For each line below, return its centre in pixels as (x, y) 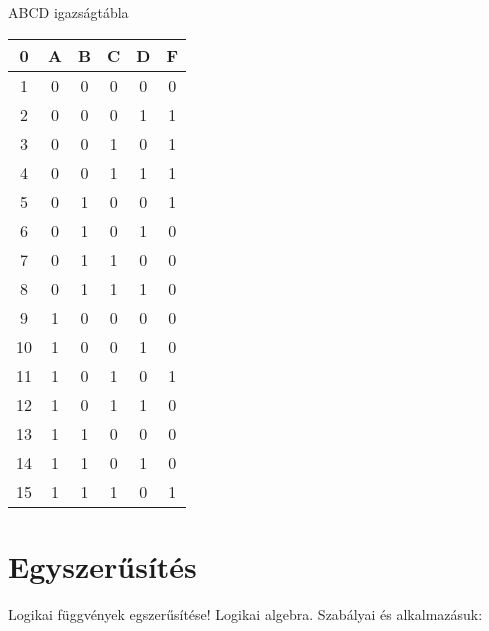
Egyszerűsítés (102, 565)
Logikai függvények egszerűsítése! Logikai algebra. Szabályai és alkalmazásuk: (245, 613)
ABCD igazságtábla (68, 12)
